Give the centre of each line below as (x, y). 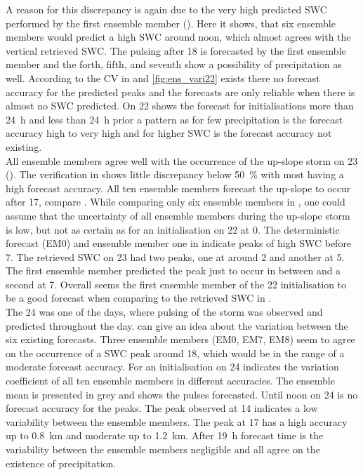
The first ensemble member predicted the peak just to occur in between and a (173, 270)
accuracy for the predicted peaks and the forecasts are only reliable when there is (180, 92)
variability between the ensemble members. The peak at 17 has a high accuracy (177, 421)
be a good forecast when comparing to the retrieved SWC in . (139, 298)
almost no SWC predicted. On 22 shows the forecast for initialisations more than (180, 106)
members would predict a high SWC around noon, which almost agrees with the (178, 37)
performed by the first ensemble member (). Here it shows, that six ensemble (171, 23)
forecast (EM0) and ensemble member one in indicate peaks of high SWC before (179, 243)
